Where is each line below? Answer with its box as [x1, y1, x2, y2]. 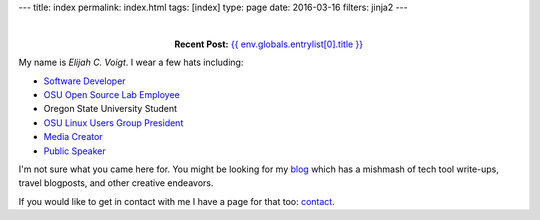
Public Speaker [43, 145, 107, 157]
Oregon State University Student [43, 103, 178, 115]
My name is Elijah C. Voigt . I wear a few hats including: [18, 56, 244, 69]
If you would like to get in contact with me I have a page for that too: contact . [18, 195, 335, 207]
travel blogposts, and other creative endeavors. [18, 177, 214, 189]
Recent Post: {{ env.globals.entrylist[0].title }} [174, 38, 364, 50]
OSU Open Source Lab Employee [43, 88, 180, 100]
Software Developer [43, 75, 126, 87]
